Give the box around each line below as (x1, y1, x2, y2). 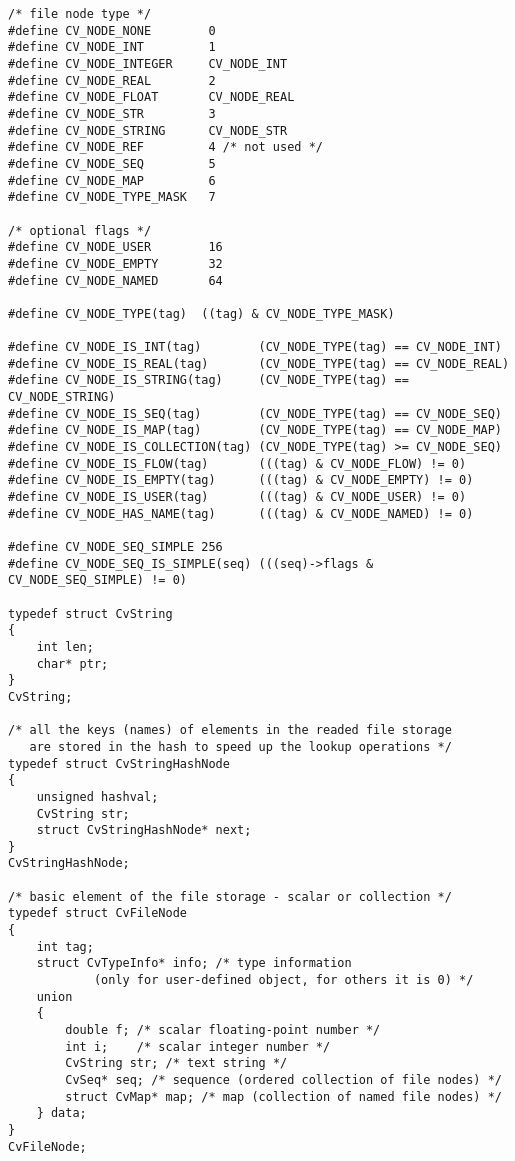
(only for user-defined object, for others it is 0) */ (93, 973, 474, 988)
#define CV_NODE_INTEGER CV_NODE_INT (8, 56, 288, 71)
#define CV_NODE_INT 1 (8, 40, 216, 55)
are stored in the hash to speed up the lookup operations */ (29, 739, 452, 754)
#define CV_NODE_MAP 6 (8, 173, 216, 188)
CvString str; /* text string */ (65, 1056, 288, 1071)
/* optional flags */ (8, 223, 152, 238)
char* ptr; (36, 656, 109, 671)
